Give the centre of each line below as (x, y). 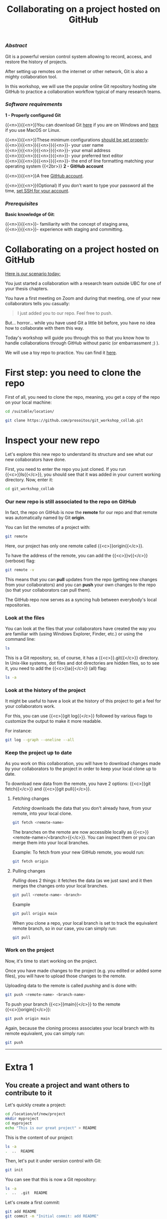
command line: (20, 639)
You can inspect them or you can (121, 837)
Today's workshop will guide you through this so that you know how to (78, 338)
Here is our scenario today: (33, 274)
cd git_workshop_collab (30, 489)
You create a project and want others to (67, 1086)
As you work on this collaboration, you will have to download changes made (83, 764)
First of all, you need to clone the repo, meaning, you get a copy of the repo (83, 397)
